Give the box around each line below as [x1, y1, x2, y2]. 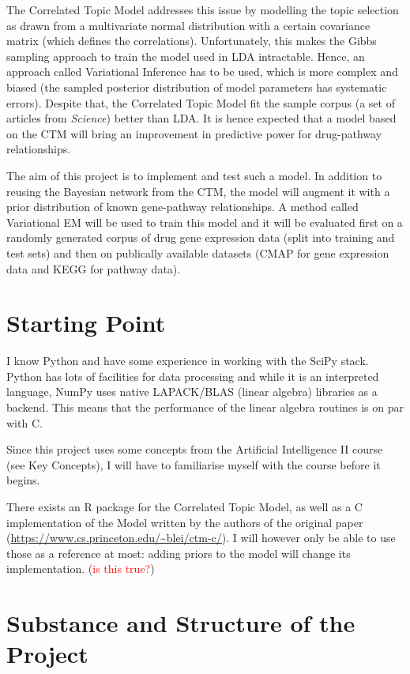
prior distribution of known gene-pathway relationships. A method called [6, 198, 359, 215]
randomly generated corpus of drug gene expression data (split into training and [6, 229, 395, 246]
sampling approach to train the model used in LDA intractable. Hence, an [6, 47, 365, 64]
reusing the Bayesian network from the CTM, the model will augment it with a [6, 183, 390, 199]
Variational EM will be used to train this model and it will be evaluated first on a [6, 213, 403, 230]
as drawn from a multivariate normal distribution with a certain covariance [6, 17, 371, 33]
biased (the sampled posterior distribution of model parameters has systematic [6, 78, 387, 95]
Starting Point [6, 307, 166, 339]
